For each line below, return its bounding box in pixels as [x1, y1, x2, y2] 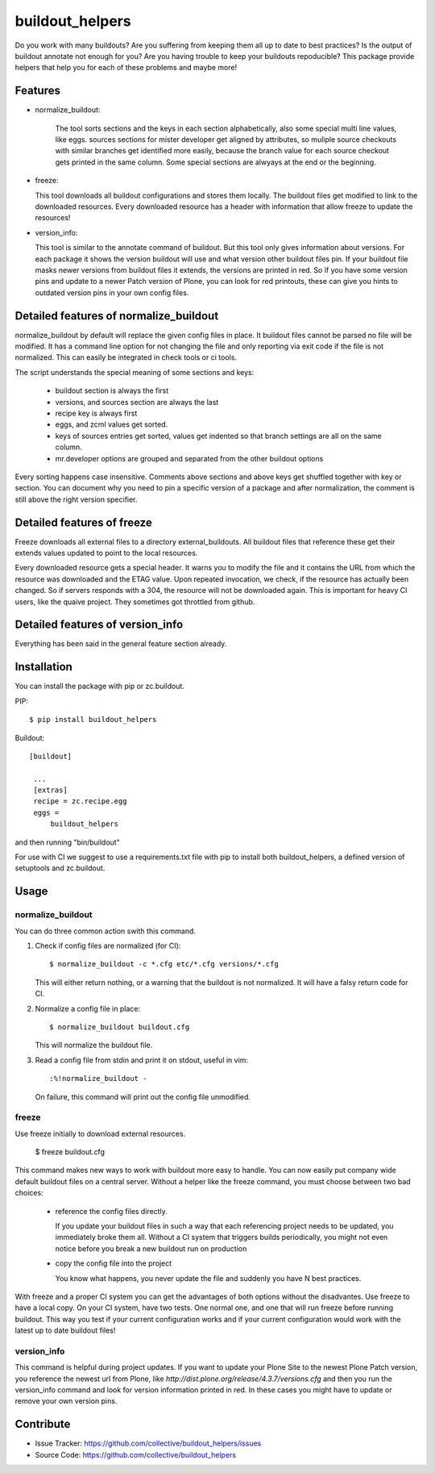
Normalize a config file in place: [35, 1004, 141, 1013]
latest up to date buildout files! [14, 1325, 116, 1335]
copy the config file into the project [55, 1258, 172, 1268]
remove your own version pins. [14, 1396, 118, 1406]
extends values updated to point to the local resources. [14, 548, 198, 557]
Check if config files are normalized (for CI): [35, 941, 181, 950]
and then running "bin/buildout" [14, 837, 120, 847]
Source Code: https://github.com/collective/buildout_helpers [35, 1450, 237, 1459]
